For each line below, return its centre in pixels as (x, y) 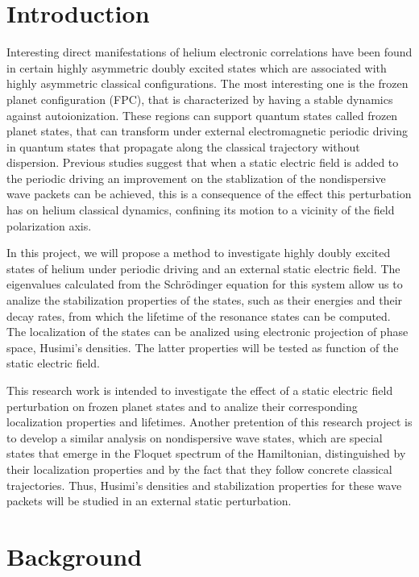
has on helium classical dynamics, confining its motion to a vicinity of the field (201, 210)
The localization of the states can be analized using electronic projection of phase (207, 332)
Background (75, 556)
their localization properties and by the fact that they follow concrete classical (199, 469)
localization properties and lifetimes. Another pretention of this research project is (209, 422)
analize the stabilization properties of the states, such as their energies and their (205, 300)
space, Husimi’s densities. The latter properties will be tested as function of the (203, 347)
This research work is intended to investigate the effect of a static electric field (200, 390)
